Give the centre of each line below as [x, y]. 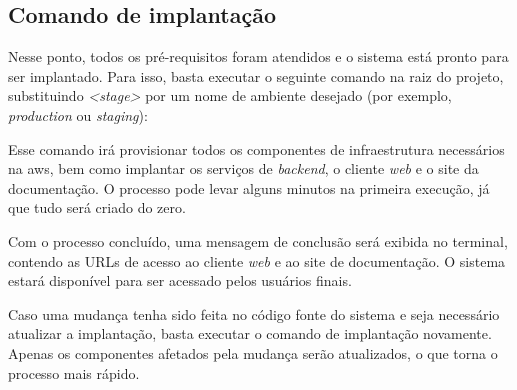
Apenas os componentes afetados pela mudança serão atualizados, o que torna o [253, 352]
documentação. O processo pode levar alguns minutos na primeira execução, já [249, 187]
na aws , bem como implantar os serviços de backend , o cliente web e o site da [243, 168]
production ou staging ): [78, 114]
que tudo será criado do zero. [97, 207]
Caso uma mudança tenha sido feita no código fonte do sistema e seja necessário [254, 313]
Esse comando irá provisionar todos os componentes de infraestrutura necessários [256, 148]
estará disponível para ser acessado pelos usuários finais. [180, 280]
